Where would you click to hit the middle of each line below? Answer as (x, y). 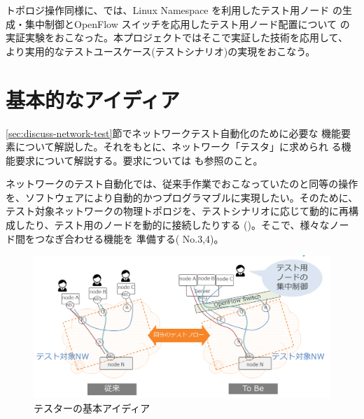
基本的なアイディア (93, 99)
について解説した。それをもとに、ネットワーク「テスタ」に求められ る (178, 147)
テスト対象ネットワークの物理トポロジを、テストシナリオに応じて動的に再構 (182, 211)
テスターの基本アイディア (92, 407)
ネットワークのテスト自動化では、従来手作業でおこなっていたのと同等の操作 (182, 184)
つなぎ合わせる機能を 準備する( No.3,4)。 (129, 238)
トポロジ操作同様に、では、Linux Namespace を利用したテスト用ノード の (174, 10)
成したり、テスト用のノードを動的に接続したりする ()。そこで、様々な (168, 225)
